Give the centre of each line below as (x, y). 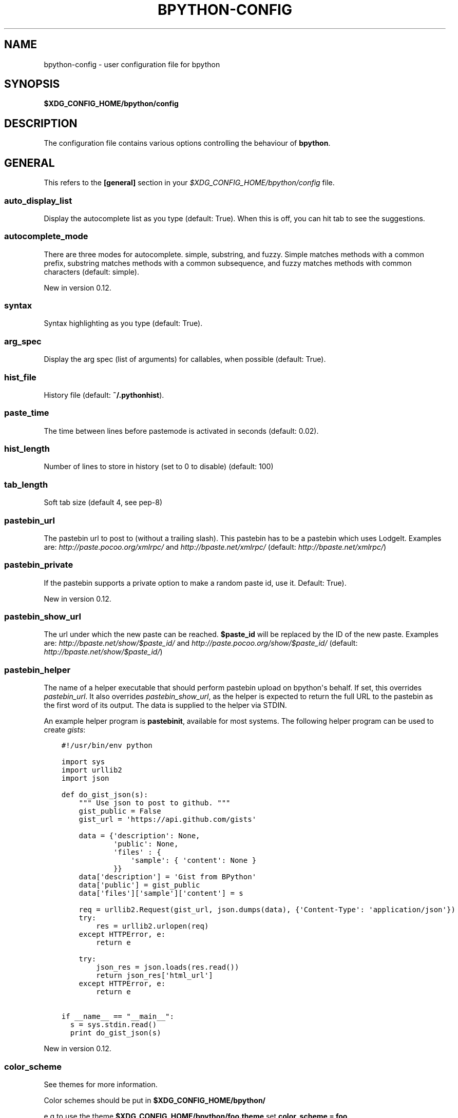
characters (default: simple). (91, 272)
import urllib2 (92, 770)
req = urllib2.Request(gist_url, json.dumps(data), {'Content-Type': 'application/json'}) (267, 910)
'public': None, (146, 844)
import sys (83, 762)
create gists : (65, 730)
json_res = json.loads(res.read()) (168, 967)
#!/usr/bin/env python (107, 746)
